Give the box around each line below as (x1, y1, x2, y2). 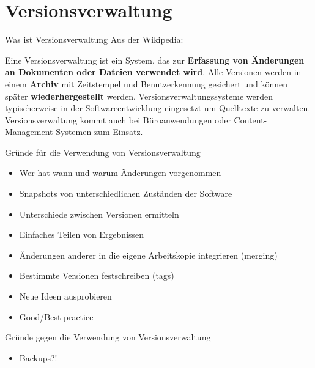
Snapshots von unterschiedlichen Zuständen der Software (19, 187, 232, 200)
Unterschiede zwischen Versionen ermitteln (19, 207, 179, 220)
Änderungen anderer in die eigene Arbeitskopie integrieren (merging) (19, 248, 278, 261)
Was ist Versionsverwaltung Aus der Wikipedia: (5, 33, 183, 46)
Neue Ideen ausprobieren (19, 290, 112, 303)
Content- (234, 113, 267, 126)
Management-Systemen (5, 125, 92, 138)
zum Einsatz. (94, 125, 143, 138)
